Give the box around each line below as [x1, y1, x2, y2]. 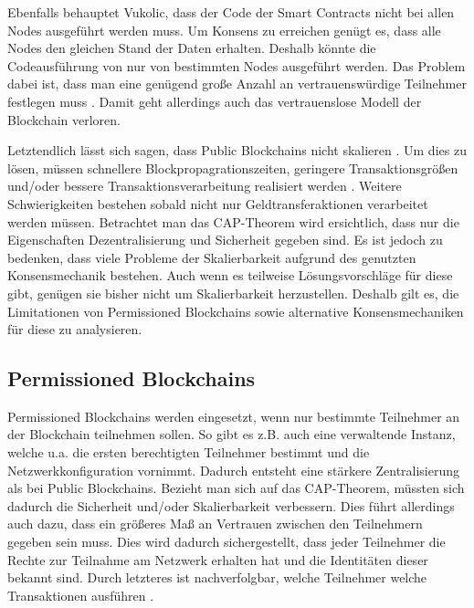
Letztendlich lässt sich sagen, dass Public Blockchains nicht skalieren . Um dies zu [7, 141, 467, 160]
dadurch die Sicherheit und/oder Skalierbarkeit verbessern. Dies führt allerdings [7, 496, 455, 515]
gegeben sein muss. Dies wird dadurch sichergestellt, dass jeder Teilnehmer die [7, 532, 446, 551]
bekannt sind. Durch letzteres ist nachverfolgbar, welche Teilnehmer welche [7, 568, 427, 587]
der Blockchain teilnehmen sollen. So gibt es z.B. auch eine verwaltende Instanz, [7, 425, 456, 444]
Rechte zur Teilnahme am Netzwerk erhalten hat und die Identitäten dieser [7, 550, 428, 569]
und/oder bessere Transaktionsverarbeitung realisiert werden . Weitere [7, 176, 402, 195]
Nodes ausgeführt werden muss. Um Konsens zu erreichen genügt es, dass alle [7, 20, 441, 39]
